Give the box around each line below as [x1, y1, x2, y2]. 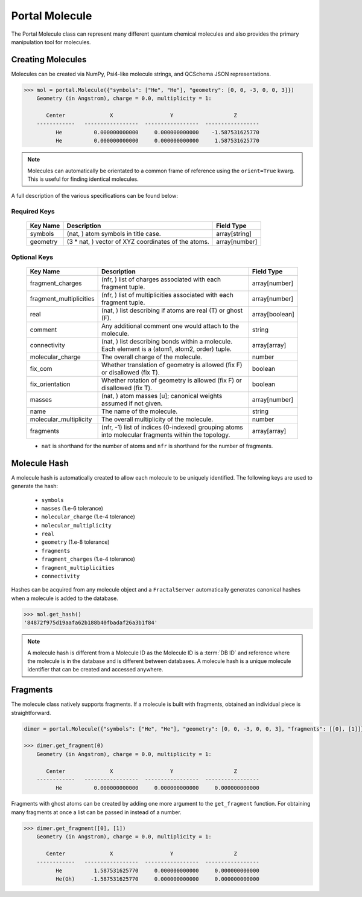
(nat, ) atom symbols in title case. [66, 230, 161, 238]
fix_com [30, 364, 52, 373]
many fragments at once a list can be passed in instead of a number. [11, 808, 182, 816]
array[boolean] [252, 310, 295, 318]
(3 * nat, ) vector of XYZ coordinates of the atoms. [66, 238, 209, 246]
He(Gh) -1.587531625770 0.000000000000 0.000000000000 [55, 876, 259, 882]
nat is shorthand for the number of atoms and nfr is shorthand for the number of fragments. [41, 442, 273, 449]
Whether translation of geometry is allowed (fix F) [101, 360, 243, 369]
